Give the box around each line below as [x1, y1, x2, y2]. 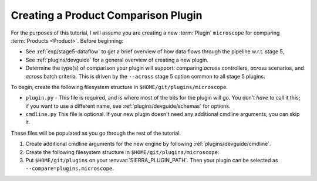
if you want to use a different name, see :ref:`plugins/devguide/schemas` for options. [25, 103, 231, 110]
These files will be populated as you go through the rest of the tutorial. [11, 129, 181, 136]
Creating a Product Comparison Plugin [11, 9, 203, 22]
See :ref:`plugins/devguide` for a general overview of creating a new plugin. [25, 56, 208, 63]
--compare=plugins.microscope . [25, 165, 114, 172]
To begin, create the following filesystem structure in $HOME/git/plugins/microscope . [11, 83, 228, 90]
